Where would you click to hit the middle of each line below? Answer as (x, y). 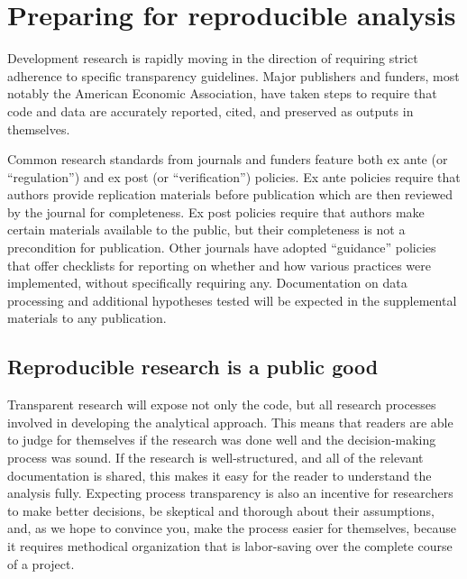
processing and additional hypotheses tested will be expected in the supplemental (232, 300)
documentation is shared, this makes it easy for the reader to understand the (220, 475)
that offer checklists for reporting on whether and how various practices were (219, 265)
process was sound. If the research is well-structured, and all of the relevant (215, 458)
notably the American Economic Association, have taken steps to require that (222, 93)
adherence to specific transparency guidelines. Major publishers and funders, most (233, 75)
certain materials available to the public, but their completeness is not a (206, 230)
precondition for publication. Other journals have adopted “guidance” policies (222, 248)
